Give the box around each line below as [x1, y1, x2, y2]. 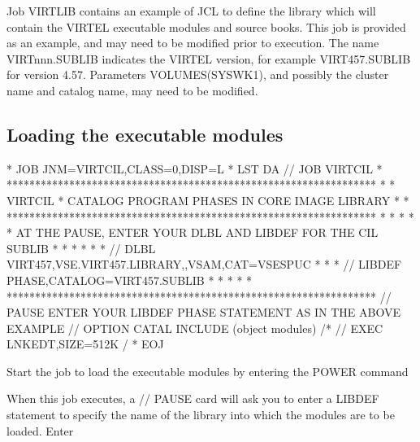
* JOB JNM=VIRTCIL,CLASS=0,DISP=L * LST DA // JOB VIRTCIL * [6, 160, 383, 177]
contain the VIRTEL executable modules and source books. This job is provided [6, 18, 406, 35]
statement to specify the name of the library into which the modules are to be [6, 406, 395, 423]
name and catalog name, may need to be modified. [6, 81, 258, 98]
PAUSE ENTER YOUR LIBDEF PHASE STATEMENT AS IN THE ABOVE [6, 304, 401, 321]
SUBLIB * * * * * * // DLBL [6, 239, 156, 256]
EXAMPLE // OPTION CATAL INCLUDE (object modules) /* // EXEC [6, 319, 383, 336]
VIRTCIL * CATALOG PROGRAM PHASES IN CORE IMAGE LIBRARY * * [6, 191, 409, 208]
